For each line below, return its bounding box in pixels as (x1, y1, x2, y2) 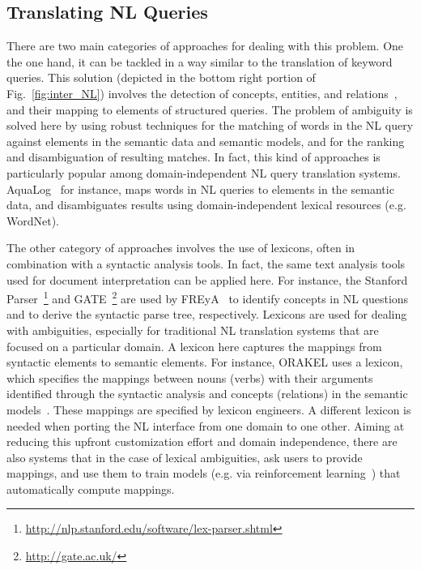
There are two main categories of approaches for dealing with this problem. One (6, 37, 404, 54)
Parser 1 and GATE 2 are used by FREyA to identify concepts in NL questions (6, 288, 409, 306)
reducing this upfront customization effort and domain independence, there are (6, 433, 398, 450)
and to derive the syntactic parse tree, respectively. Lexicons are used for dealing (6, 306, 407, 323)
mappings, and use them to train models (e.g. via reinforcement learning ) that (6, 465, 401, 482)
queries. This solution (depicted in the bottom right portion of (6, 69, 316, 86)
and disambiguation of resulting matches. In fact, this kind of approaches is (6, 148, 381, 165)
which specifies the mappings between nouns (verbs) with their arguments (6, 369, 373, 386)
